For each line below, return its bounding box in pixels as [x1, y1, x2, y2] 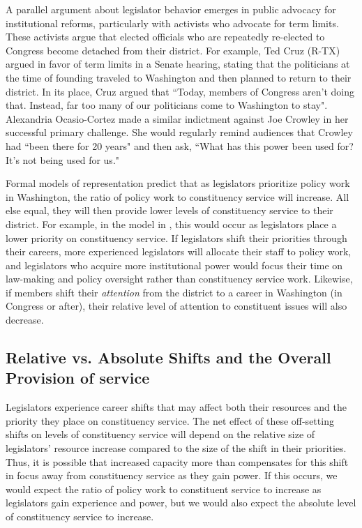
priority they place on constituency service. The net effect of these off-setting [6, 413, 334, 428]
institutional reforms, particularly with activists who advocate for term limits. [6, 15, 339, 30]
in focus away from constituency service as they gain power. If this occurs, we [6, 468, 338, 483]
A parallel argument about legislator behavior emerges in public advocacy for [6, 2, 336, 16]
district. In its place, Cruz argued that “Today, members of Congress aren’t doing [6, 84, 354, 98]
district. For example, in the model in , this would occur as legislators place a [6, 216, 337, 231]
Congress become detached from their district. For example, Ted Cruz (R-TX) [6, 43, 340, 57]
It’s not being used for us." [6, 152, 120, 167]
